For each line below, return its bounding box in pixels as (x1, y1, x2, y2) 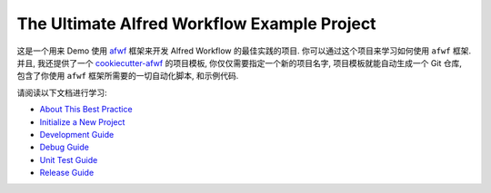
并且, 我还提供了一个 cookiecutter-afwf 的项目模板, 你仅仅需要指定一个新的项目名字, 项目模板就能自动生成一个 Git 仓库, (16, 57, 463, 68)
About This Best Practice (39, 104, 133, 115)
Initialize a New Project (39, 116, 125, 127)
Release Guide (39, 168, 95, 179)
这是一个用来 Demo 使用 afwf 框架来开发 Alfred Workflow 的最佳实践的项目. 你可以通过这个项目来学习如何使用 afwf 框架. (16, 45, 472, 56)
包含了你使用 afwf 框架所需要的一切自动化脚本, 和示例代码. (16, 71, 239, 82)
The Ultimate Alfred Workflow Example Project (16, 14, 376, 34)
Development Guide (39, 129, 115, 140)
